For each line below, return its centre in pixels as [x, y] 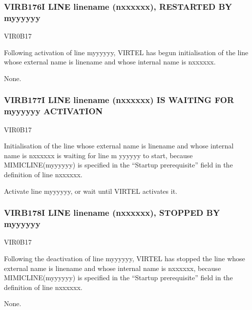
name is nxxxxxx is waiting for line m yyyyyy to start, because [98, 155]
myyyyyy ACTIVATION [53, 111]
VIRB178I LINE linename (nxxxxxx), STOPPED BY [112, 213]
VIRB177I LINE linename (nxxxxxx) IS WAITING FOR [119, 100]
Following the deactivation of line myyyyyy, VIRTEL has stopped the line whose [125, 258]
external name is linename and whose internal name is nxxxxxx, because [113, 268]
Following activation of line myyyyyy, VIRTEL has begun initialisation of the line [126, 52]
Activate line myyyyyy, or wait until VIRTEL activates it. [91, 191]
